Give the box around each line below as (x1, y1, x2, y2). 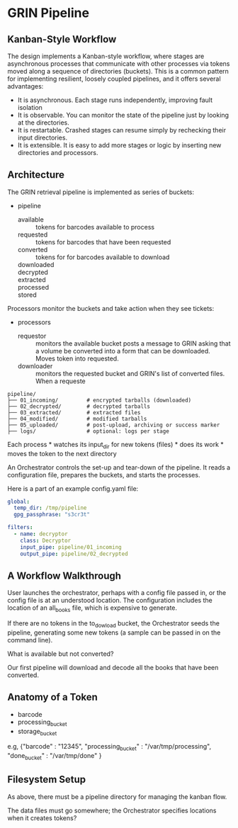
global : (7, 498, 30, 505)
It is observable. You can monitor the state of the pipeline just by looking (17, 111, 229, 119)
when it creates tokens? (7, 813, 77, 822)
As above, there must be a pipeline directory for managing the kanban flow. (7, 792, 227, 801)
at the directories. (17, 118, 69, 127)
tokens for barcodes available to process (35, 222, 154, 231)
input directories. (17, 133, 68, 142)
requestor (17, 331, 47, 340)
